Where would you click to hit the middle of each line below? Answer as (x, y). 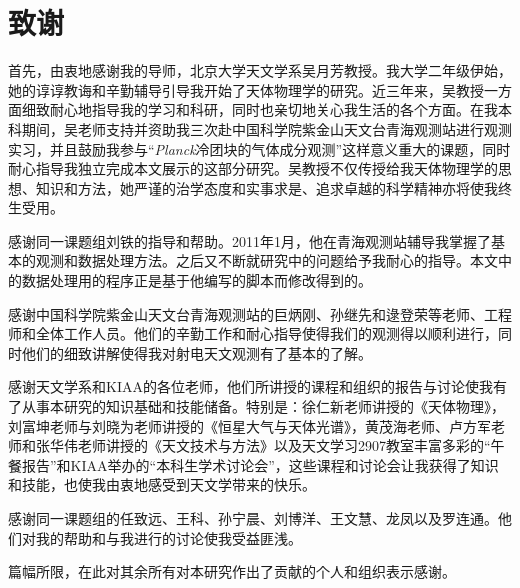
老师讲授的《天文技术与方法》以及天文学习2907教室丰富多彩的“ (284, 445)
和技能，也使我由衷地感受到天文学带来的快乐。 (162, 484)
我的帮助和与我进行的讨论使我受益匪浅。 (168, 537)
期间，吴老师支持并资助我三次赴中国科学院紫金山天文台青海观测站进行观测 (266, 128)
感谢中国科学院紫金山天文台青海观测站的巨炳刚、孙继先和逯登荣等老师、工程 (260, 313)
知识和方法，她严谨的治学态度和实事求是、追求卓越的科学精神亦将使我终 (273, 187)
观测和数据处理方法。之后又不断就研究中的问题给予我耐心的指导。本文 (266, 260)
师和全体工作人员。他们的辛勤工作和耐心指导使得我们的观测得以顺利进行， (253, 333)
